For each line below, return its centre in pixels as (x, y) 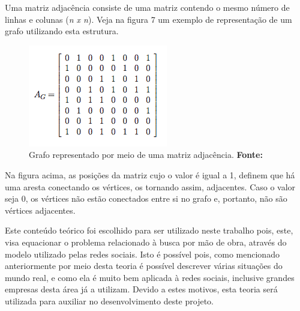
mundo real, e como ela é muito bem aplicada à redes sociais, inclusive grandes (150, 277)
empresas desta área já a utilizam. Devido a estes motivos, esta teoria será (141, 289)
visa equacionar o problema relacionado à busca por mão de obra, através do (146, 242)
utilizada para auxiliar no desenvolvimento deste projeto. (109, 300)
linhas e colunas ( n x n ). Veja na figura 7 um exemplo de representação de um (148, 19)
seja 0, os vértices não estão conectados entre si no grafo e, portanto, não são (146, 198)
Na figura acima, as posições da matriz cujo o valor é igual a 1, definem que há (150, 174)
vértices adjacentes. (40, 210)
